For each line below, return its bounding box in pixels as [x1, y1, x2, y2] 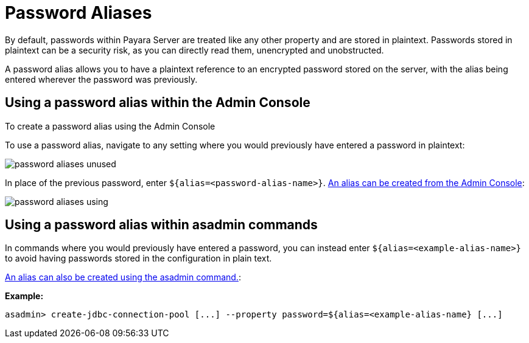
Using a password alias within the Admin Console [5, 95, 310, 111]
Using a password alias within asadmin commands [5, 217, 318, 233]
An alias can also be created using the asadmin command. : [5, 272, 241, 283]
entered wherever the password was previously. [5, 74, 198, 85]
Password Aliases [5, 2, 152, 23]
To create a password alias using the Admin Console [5, 120, 215, 131]
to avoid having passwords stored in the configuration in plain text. [5, 253, 272, 264]
